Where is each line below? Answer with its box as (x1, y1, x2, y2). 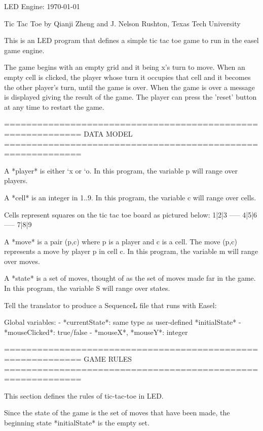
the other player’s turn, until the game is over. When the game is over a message (4, 81, 255, 92)
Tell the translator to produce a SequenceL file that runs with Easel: (4, 299, 217, 310)
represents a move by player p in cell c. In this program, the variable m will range (4, 246, 258, 256)
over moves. (4, 255, 40, 266)
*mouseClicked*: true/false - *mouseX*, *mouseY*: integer (4, 326, 188, 337)
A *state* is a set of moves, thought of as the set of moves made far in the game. (4, 273, 256, 283)
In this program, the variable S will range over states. (4, 283, 170, 293)
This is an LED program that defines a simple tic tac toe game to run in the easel (4, 35, 259, 46)
